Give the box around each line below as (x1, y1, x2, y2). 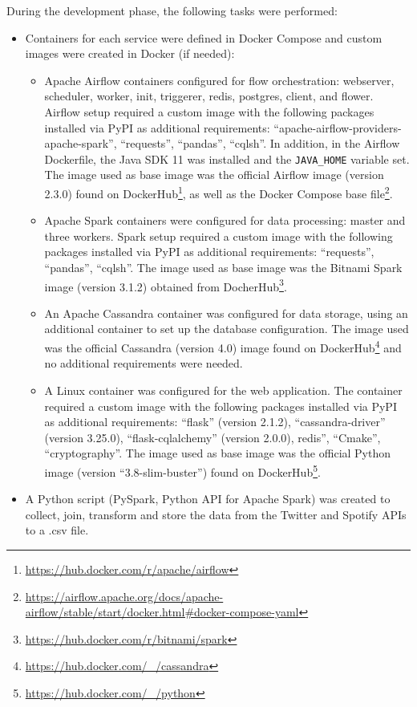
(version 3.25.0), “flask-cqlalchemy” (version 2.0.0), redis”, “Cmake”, (44, 429, 381, 445)
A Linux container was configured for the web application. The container (44, 381, 403, 398)
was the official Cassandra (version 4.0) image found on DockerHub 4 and (44, 337, 402, 356)
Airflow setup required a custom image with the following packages (44, 103, 374, 120)
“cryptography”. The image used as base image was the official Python (44, 445, 391, 461)
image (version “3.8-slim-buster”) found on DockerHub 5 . (44, 461, 321, 480)
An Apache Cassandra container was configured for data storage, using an (44, 304, 408, 321)
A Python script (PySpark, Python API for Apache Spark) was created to (25, 490, 391, 507)
